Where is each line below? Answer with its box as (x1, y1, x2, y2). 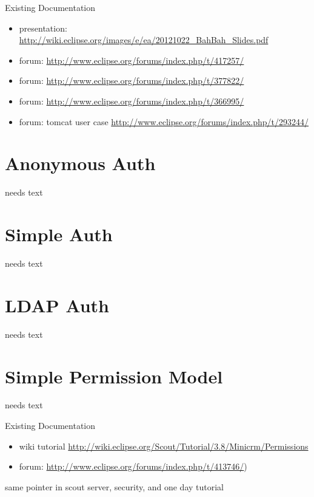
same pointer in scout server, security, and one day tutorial (5, 480, 224, 493)
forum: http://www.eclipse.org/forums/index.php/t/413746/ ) (19, 460, 247, 473)
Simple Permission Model (5, 363, 223, 388)
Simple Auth (5, 222, 113, 247)
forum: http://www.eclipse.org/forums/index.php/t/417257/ (19, 53, 244, 66)
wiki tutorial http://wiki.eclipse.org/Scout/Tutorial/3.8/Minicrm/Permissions (19, 439, 309, 452)
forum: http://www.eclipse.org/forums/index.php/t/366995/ (19, 94, 244, 107)
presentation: (19, 21, 67, 34)
